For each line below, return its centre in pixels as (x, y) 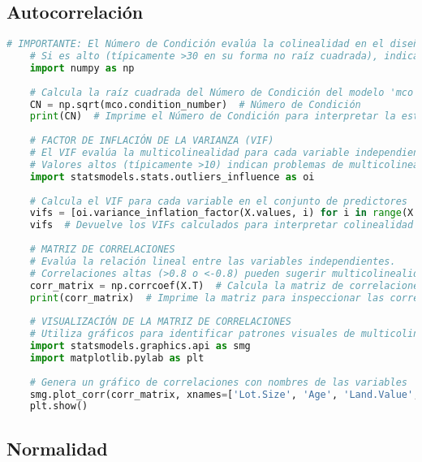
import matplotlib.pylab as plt (117, 358)
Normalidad (57, 448)
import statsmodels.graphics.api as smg (140, 346)
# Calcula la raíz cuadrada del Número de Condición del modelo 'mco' (224, 92)
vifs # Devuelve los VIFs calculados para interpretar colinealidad (222, 225)
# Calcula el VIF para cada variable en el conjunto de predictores (218, 201)
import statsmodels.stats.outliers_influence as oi (172, 177)
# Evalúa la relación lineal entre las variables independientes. (213, 261)
